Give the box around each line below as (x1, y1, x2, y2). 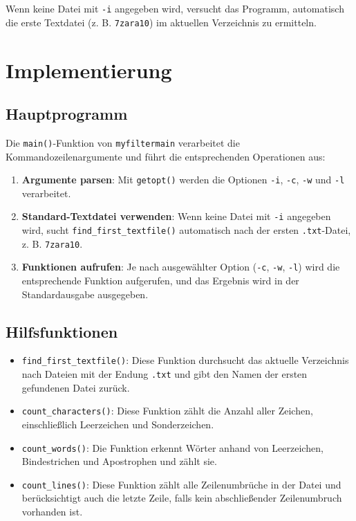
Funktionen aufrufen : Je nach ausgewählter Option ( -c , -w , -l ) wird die (21, 259, 340, 274)
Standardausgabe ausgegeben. (21, 286, 149, 301)
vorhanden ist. (21, 504, 83, 519)
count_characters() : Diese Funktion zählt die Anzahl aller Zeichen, (21, 403, 313, 418)
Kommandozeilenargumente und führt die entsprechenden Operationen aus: (6, 149, 326, 163)
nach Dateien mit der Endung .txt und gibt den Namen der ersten (21, 367, 308, 381)
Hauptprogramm (6, 103, 128, 125)
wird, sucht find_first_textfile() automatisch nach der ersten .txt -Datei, (21, 223, 351, 237)
